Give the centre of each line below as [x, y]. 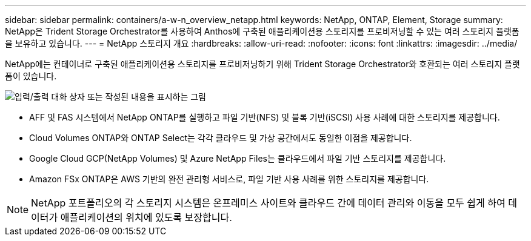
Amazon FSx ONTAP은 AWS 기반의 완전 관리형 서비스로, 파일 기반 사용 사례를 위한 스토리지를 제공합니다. [229, 179]
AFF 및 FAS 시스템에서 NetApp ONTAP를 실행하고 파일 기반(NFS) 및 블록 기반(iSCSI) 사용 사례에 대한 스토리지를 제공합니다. [265, 117]
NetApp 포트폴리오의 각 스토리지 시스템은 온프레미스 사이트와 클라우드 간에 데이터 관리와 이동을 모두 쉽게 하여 [268, 203]
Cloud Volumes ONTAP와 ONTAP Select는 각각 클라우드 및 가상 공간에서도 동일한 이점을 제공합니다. [221, 138]
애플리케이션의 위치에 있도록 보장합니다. [146, 217]
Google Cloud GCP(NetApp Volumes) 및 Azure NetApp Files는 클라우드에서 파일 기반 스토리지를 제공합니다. [238, 158]
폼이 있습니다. [31, 76]
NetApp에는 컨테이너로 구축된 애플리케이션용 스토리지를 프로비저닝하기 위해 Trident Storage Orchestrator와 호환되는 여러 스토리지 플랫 [262, 64]
